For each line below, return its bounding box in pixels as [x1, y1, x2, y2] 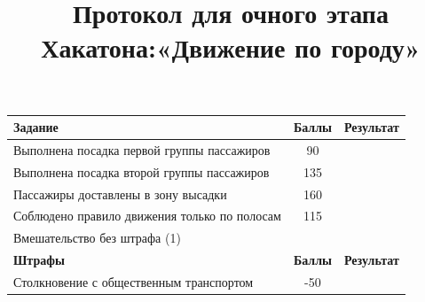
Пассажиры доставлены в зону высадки [13, 184, 227, 203]
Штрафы [13, 251, 65, 269]
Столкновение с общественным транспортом [13, 272, 254, 290]
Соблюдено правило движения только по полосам [13, 206, 281, 225]
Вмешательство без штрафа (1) [13, 228, 181, 247]
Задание [13, 118, 59, 136]
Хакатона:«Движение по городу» [41, 29, 421, 66]
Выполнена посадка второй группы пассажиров [13, 162, 270, 181]
